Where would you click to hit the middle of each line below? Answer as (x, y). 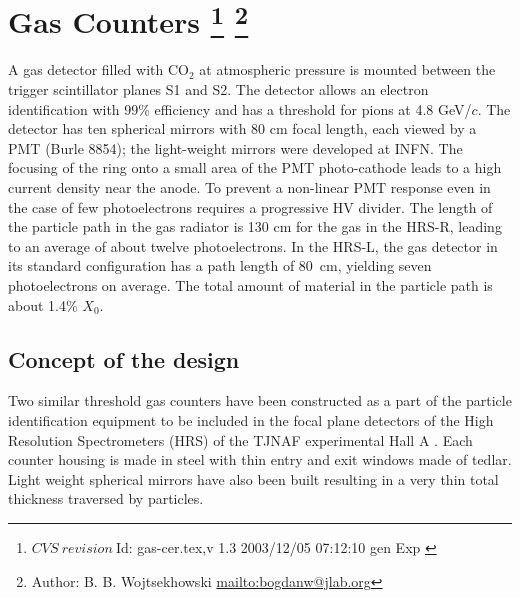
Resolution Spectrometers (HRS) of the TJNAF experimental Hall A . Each (240, 439)
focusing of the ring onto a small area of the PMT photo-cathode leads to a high (255, 167)
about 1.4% (43, 304)
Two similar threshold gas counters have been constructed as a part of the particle (260, 400)
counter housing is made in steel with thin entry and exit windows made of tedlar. (260, 459)
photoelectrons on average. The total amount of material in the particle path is (250, 284)
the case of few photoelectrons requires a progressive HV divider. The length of (250, 206)
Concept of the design (124, 358)
